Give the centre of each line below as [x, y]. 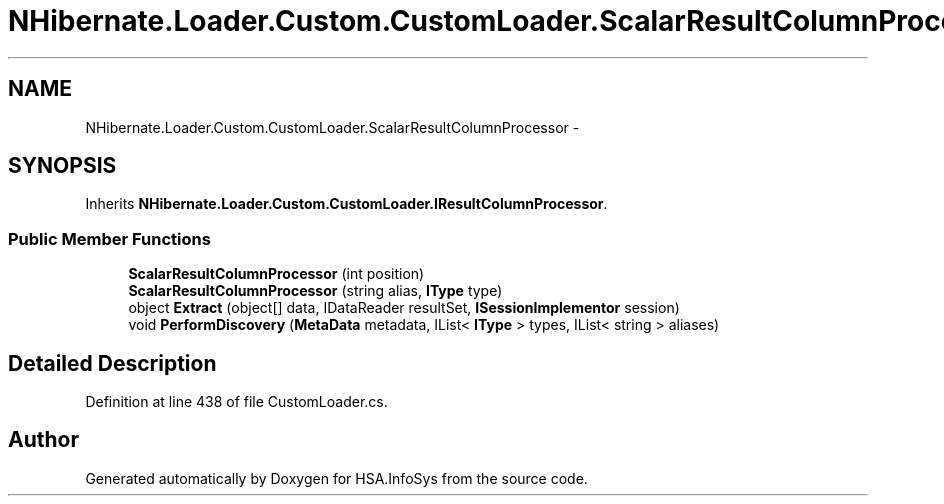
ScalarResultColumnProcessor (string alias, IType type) [315, 291]
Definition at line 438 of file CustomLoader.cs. [236, 402]
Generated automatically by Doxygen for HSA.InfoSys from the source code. [336, 478]
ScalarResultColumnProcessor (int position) [276, 274]
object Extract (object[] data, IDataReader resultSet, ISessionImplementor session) [404, 308]
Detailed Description [112, 363]
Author [43, 440]
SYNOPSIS [62, 166]
